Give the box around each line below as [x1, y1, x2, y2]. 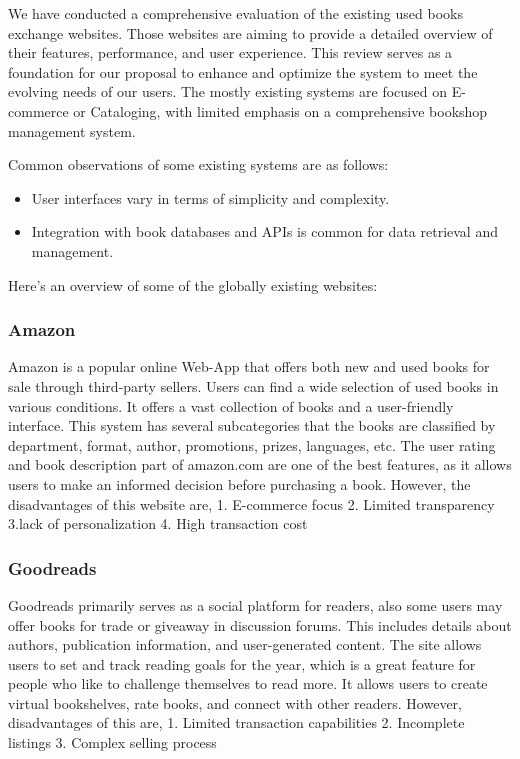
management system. [8, 120, 136, 141]
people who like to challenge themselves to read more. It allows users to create [8, 673, 488, 694]
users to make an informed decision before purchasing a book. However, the [8, 473, 471, 494]
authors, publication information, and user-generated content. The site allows [8, 634, 482, 655]
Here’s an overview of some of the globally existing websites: [8, 274, 378, 295]
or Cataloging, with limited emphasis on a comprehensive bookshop [73, 100, 488, 121]
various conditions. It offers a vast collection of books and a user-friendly [8, 395, 454, 416]
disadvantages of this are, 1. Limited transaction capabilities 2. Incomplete [8, 712, 465, 733]
